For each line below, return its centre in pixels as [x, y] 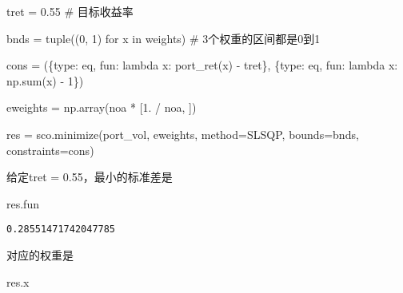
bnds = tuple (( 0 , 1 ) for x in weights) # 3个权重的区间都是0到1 [164, 38]
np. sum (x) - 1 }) [45, 80]
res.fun [23, 203]
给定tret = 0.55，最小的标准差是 [90, 177]
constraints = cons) [50, 150]
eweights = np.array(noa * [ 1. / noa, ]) [102, 107]
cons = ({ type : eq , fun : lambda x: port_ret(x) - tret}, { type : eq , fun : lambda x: [202, 65]
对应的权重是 [40, 255]
